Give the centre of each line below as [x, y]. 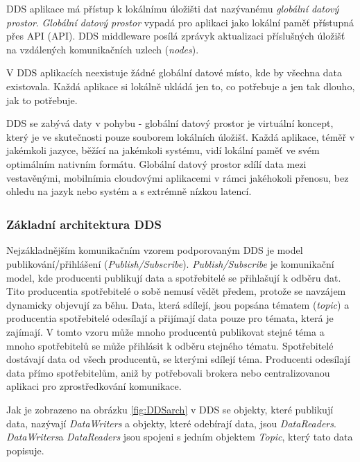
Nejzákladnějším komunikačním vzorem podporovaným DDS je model [155, 250]
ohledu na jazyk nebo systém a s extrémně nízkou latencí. [129, 191]
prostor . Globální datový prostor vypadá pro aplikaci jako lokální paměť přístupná [180, 22]
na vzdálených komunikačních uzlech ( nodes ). [103, 49]
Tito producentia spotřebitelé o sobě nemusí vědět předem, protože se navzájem [176, 291]
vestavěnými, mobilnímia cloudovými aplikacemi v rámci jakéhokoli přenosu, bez [178, 177]
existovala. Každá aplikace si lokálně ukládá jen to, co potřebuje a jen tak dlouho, [181, 86]
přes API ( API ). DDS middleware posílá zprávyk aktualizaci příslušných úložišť [176, 36]
